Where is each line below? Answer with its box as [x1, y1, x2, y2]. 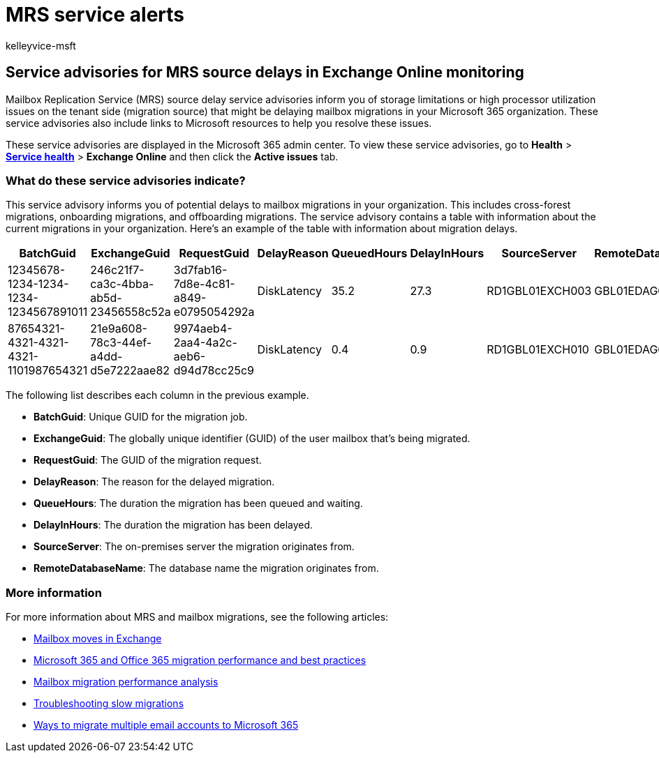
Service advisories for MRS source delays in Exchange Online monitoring [6, 63, 524, 82]
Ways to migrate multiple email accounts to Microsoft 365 [34, 719, 299, 732]
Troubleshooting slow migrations [34, 697, 184, 710]
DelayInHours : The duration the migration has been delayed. [34, 519, 313, 531]
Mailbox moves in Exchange [34, 632, 162, 645]
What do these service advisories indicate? [6, 173, 246, 188]
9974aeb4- [173, 321, 232, 336]
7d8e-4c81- [173, 277, 235, 291]
